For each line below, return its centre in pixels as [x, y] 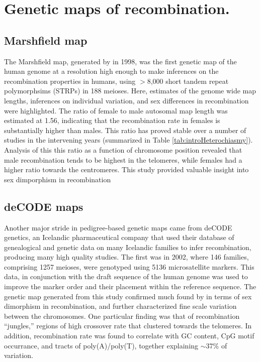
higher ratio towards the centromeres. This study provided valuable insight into [126, 169]
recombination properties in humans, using [70, 81]
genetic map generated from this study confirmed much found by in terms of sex [128, 296]
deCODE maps [44, 206]
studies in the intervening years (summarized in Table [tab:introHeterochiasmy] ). [128, 140]
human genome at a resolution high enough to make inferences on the [111, 71]
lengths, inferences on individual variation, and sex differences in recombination [126, 100]
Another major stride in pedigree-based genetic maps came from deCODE [118, 227]
